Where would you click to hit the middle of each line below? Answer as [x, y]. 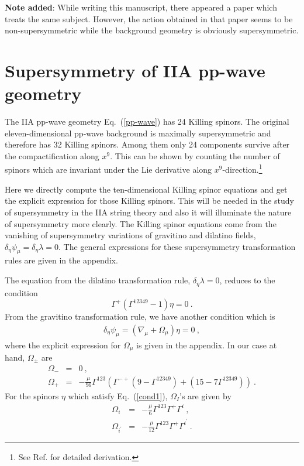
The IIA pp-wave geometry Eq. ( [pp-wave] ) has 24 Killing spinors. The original [147, 121]
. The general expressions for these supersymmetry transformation [177, 246]
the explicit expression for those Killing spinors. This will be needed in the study [149, 201]
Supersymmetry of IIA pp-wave [135, 70]
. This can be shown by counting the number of [195, 155]
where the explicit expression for [63, 345]
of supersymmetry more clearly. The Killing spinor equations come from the [141, 223]
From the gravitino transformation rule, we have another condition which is [140, 316]
